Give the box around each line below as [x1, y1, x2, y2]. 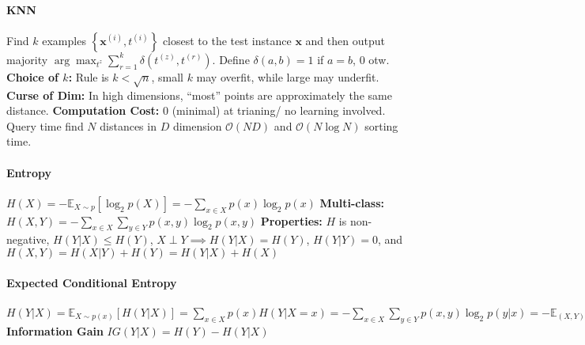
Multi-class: [319, 194, 384, 210]
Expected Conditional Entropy [6, 274, 177, 290]
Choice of [6, 68, 58, 85]
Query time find [6, 117, 84, 134]
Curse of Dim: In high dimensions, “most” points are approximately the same [6, 86, 392, 103]
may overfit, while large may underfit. [196, 68, 379, 85]
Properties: [260, 212, 323, 229]
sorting [364, 117, 398, 134]
